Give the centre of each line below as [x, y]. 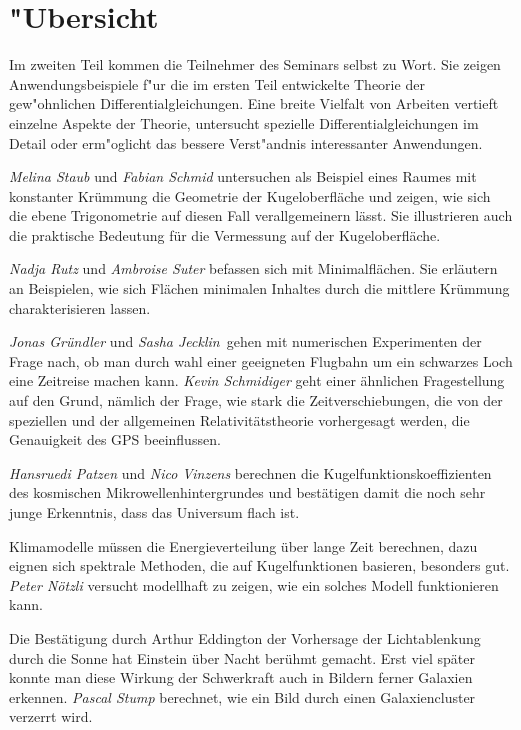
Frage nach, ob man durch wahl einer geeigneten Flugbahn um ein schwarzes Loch [261, 360]
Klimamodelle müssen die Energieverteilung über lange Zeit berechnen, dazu [243, 545]
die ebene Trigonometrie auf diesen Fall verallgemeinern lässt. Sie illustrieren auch [261, 215]
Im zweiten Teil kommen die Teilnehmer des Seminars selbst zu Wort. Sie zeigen [255, 64]
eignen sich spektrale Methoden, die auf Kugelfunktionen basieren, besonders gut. [259, 565]
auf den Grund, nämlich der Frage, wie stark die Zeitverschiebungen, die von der [256, 400]
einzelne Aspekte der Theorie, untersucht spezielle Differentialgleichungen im [244, 122]
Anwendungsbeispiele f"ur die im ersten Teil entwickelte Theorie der [217, 83]
